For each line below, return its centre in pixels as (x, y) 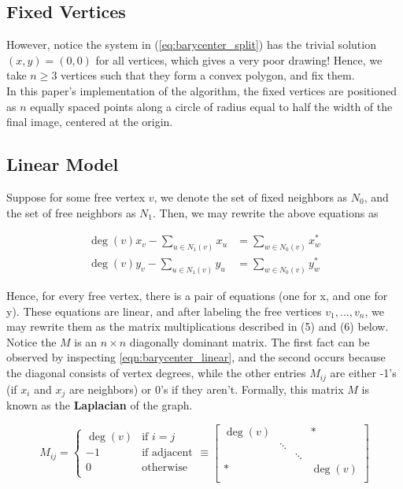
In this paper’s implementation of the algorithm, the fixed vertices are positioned (201, 90)
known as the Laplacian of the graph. (100, 404)
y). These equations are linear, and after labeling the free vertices (164, 311)
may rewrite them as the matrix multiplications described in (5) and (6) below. (198, 326)
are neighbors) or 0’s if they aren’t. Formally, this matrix (206, 389)
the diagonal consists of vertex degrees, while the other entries (156, 373)
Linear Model (63, 164)
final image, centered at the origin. (90, 122)
